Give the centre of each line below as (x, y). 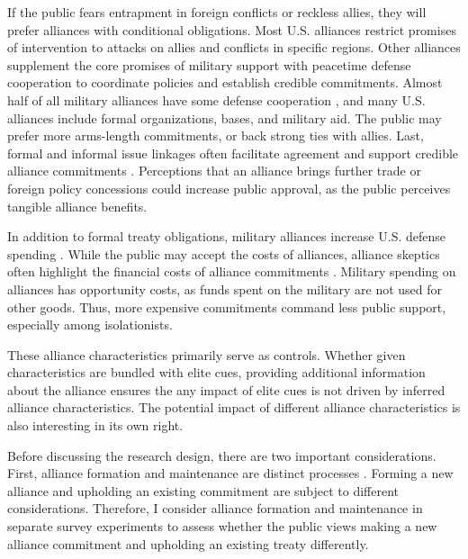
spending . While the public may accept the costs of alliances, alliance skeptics (224, 253)
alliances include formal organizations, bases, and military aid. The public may (225, 117)
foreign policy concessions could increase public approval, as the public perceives (229, 188)
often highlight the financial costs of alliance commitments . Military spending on (232, 271)
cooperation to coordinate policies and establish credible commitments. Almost (225, 82)
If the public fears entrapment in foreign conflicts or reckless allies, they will (217, 12)
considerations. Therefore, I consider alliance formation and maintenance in (215, 508)
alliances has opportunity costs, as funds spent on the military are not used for (225, 289)
